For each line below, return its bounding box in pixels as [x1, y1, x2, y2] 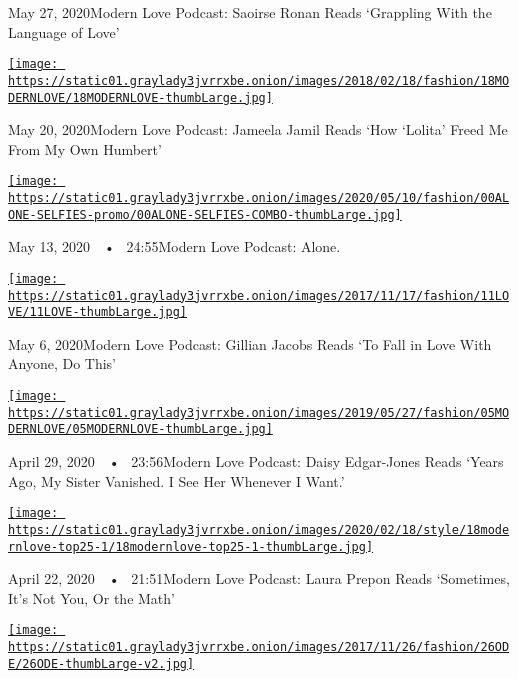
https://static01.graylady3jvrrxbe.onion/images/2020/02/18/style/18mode [8, 522, 510, 537]
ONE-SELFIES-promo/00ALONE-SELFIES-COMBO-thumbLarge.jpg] [8, 207, 402, 222]
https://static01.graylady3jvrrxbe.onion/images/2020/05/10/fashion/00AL [8, 191, 510, 205]
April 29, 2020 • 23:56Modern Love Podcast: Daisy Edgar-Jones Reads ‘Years [8, 451, 504, 472]
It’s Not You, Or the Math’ [8, 587, 175, 608]
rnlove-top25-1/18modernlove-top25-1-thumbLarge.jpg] [8, 539, 374, 554]
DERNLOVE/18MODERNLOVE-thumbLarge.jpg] [8, 90, 273, 105]
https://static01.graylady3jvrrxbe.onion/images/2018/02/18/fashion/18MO [8, 73, 510, 88]
